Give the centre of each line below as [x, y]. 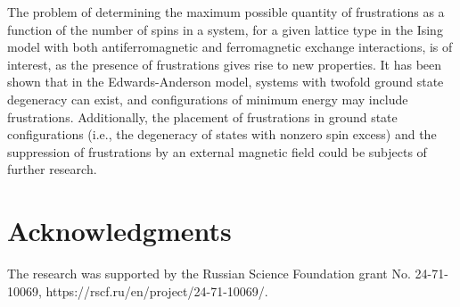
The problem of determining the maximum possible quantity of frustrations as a [226, 12]
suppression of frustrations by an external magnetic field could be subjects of [217, 151]
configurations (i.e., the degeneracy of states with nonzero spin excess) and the [222, 134]
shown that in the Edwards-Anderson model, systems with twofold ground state [226, 82]
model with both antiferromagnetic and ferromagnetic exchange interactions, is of [230, 47]
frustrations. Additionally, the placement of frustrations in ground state [202, 116]
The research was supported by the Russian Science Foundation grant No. [209, 274]
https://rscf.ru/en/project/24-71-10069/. [157, 290]
